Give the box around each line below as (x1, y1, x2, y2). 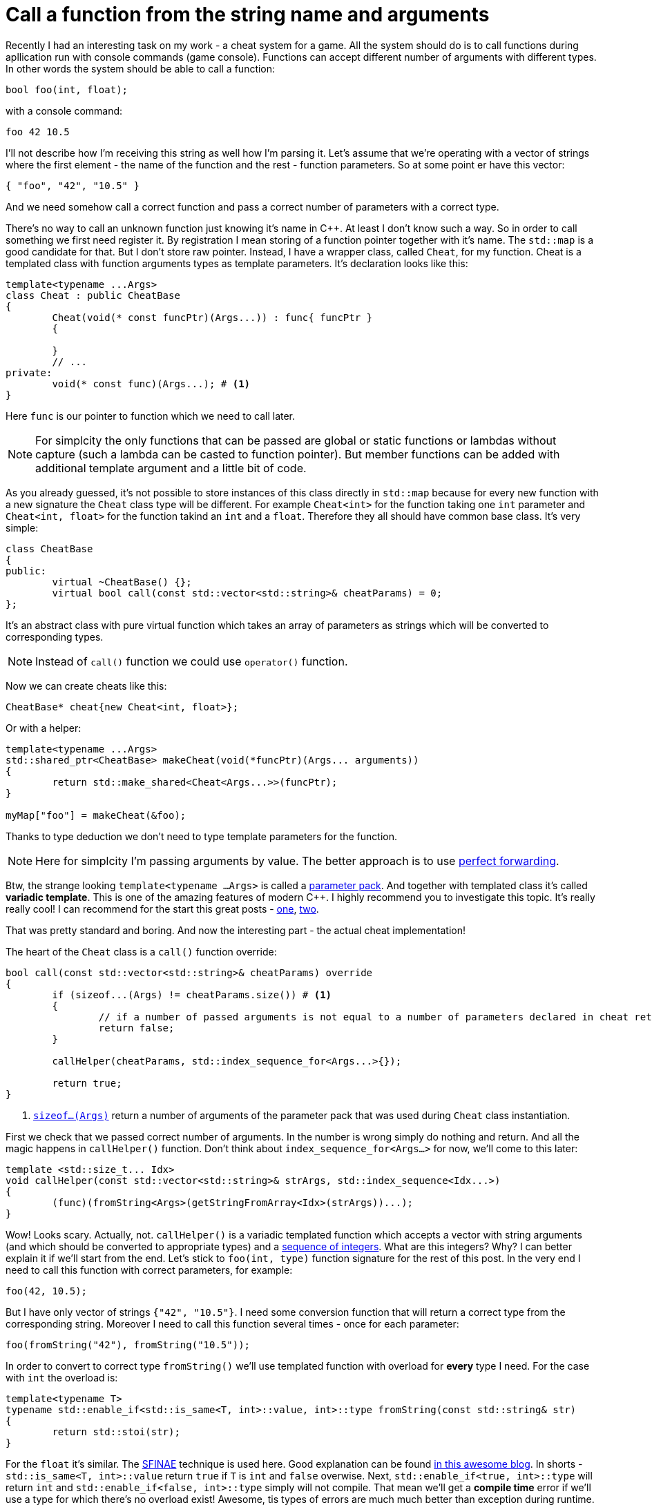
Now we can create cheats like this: (6, 679, 167, 692)
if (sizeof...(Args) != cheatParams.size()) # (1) (52, 989, 332, 1000)
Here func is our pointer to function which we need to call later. (6, 409, 296, 422)
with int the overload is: (6, 1371, 118, 1383)
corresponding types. (6, 630, 104, 643)
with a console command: (6, 104, 123, 117)
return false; (98, 1022, 175, 1033)
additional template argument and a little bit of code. (35, 460, 307, 475)
